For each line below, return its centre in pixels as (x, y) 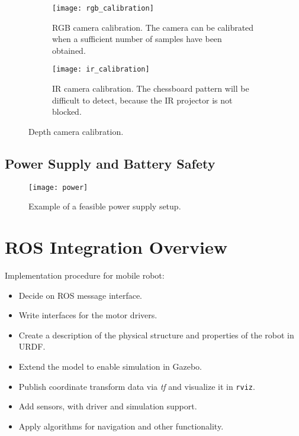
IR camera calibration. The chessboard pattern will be (151, 88)
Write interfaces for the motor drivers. (88, 315)
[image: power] (58, 187)
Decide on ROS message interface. (81, 295)
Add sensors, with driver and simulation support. (108, 406)
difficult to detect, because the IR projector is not (142, 100)
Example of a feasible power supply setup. (105, 206)
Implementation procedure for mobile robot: (85, 275)
